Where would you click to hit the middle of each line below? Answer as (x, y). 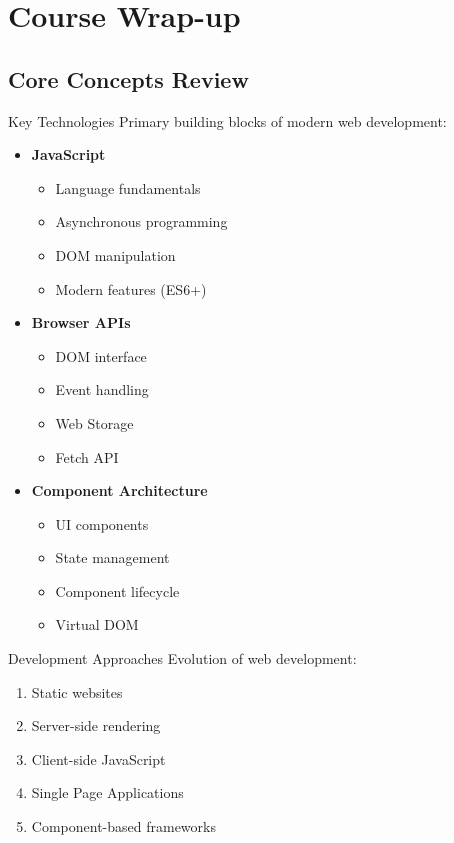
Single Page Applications (107, 792)
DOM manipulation (115, 254)
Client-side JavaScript (98, 758)
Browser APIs (81, 322)
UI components (102, 523)
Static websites (77, 691)
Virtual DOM (97, 624)
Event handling (102, 389)
